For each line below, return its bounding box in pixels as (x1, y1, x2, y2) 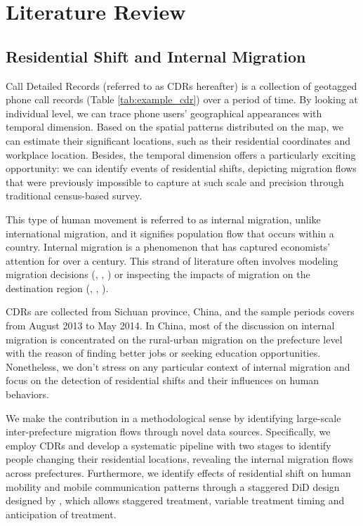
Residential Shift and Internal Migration (6, 45, 306, 67)
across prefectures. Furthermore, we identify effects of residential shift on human (6, 466, 351, 480)
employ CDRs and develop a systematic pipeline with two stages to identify (6, 438, 331, 452)
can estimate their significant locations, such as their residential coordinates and (6, 133, 351, 147)
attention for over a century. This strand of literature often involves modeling (6, 253, 338, 268)
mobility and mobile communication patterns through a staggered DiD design (6, 479, 340, 494)
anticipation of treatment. (6, 506, 117, 521)
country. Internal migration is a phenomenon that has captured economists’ (6, 239, 331, 254)
